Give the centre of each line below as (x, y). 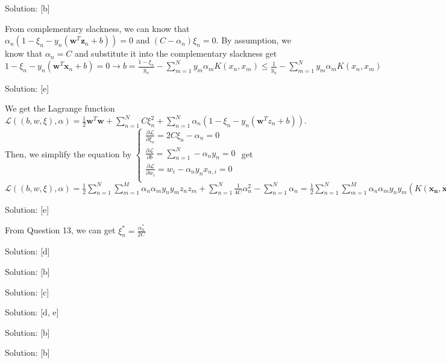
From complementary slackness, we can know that (97, 28)
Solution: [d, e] (32, 312)
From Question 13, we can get (60, 230)
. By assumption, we (253, 40)
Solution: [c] (27, 292)
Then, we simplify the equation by (68, 153)
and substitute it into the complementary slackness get (176, 53)
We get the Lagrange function (60, 108)
